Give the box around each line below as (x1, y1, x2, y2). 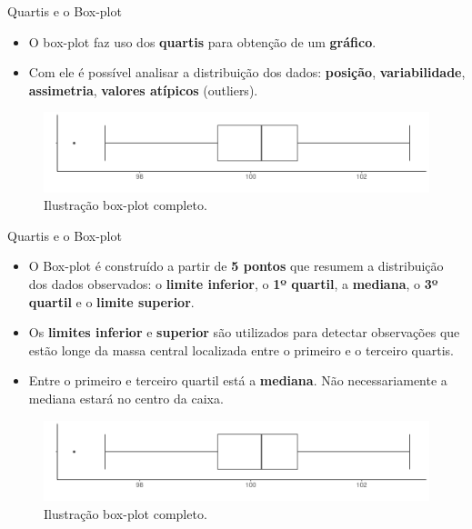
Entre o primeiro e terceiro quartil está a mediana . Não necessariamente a (28, 371, 447, 390)
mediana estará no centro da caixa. (28, 389, 224, 408)
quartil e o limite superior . (28, 292, 195, 311)
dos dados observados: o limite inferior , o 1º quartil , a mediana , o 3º (28, 274, 438, 294)
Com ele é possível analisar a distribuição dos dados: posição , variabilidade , (28, 63, 466, 82)
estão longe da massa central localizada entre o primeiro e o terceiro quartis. (28, 340, 454, 359)
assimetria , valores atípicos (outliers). (28, 80, 258, 99)
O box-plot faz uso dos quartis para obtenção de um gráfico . (28, 32, 377, 51)
